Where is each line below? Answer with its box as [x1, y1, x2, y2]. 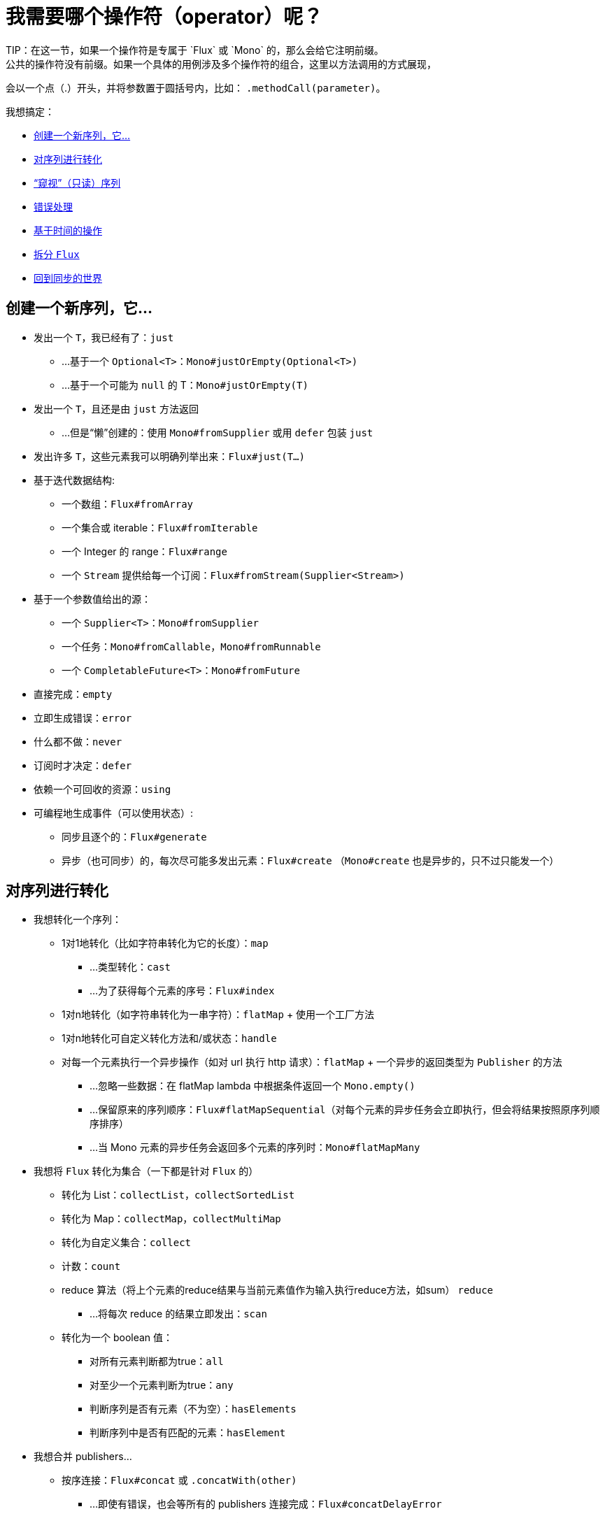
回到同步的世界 [34, 271, 102, 284]
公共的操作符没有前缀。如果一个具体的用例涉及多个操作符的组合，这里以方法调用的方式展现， [6, 57, 436, 70]
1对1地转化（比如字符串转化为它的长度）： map [62, 937, 269, 950]
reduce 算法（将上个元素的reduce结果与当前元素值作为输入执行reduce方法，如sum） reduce [62, 1284, 494, 1296]
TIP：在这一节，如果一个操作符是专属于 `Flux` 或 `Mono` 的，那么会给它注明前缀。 [6, 43, 384, 56]
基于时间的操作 [34, 224, 102, 236]
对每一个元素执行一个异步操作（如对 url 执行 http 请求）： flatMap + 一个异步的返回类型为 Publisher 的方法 [62, 1056, 562, 1068]
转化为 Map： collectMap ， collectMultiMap [62, 1213, 281, 1225]
